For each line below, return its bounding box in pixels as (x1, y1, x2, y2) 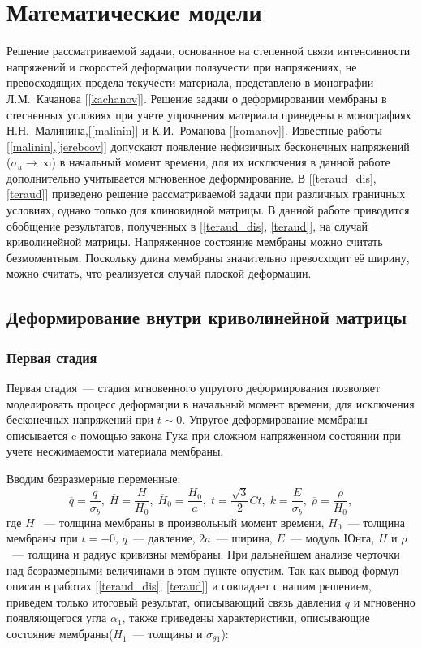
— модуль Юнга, (290, 529, 375, 546)
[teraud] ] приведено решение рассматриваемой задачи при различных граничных (6, 185, 406, 202)
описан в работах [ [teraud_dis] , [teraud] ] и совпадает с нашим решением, (6, 577, 372, 594)
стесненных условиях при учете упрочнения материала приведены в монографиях (6, 106, 411, 123)
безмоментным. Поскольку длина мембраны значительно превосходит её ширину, (6, 248, 410, 266)
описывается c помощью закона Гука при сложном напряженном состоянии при (6, 426, 401, 443)
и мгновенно (353, 593, 416, 610)
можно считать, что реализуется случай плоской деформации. (6, 265, 312, 282)
